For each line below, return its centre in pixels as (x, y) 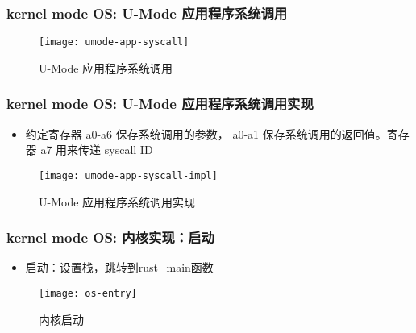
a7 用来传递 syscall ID (97, 150)
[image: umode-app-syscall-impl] (128, 175)
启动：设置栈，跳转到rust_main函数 (119, 267)
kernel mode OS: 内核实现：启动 (110, 237)
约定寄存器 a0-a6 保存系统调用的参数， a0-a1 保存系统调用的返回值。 (206, 133)
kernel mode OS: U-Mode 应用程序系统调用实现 (160, 104)
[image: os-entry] (88, 293)
